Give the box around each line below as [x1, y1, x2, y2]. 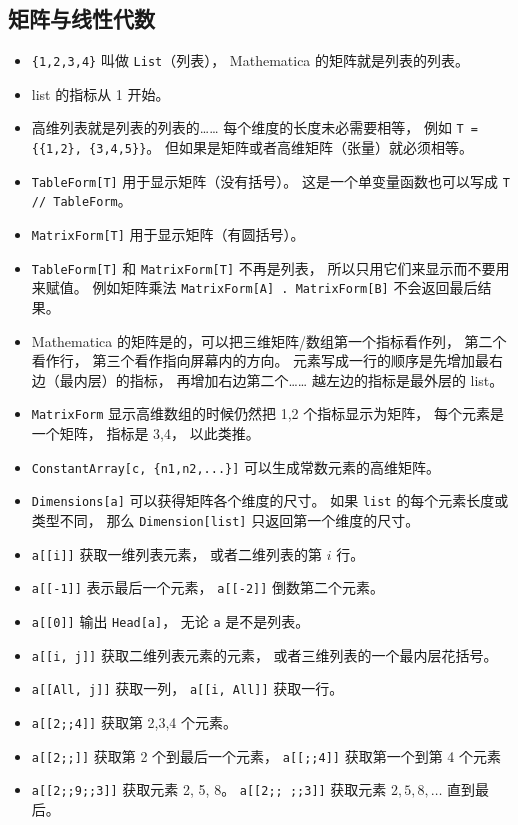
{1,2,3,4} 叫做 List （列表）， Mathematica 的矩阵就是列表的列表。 [31, 50, 470, 71]
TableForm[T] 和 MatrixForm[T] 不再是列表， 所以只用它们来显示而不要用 [31, 257, 510, 278]
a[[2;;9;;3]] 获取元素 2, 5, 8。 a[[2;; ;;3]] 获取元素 [31, 779, 387, 800]
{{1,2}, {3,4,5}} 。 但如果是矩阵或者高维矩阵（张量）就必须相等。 [31, 137, 474, 158]
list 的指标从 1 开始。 [31, 83, 170, 104]
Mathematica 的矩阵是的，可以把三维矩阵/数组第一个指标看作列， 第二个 [31, 330, 507, 351]
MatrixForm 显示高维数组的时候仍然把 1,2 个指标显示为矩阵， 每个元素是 [31, 403, 504, 424]
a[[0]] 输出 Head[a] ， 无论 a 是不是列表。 [31, 610, 310, 631]
